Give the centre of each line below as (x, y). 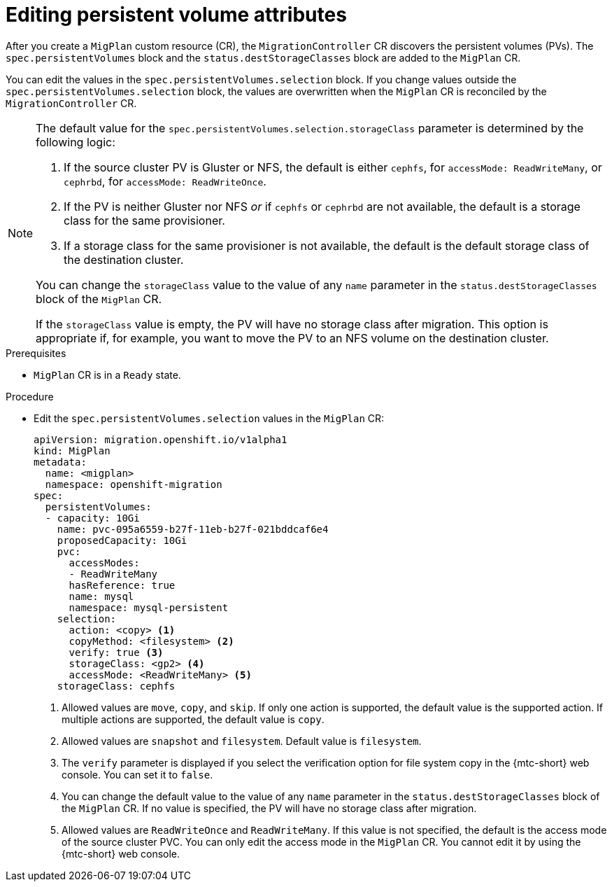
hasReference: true (122, 585)
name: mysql (101, 596)
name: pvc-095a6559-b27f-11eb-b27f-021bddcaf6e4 (193, 529)
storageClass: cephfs (116, 686)
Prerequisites (36, 353)
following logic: (76, 142)
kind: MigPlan (72, 451)
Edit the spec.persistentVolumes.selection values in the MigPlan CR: (209, 418)
